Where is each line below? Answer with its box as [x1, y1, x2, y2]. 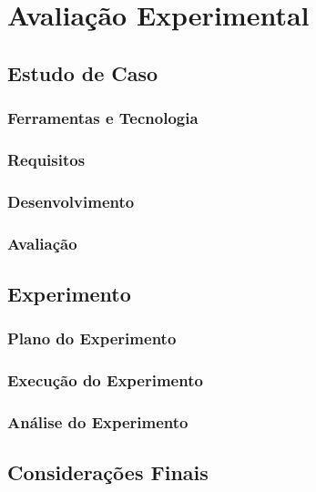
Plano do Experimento [7, 327, 177, 350]
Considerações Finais [7, 458, 209, 487]
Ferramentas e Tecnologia [7, 107, 199, 129]
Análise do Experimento [7, 410, 189, 433]
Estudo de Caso [7, 58, 158, 87]
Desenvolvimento [7, 190, 135, 212]
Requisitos [7, 148, 86, 170]
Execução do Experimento [7, 369, 203, 392]
